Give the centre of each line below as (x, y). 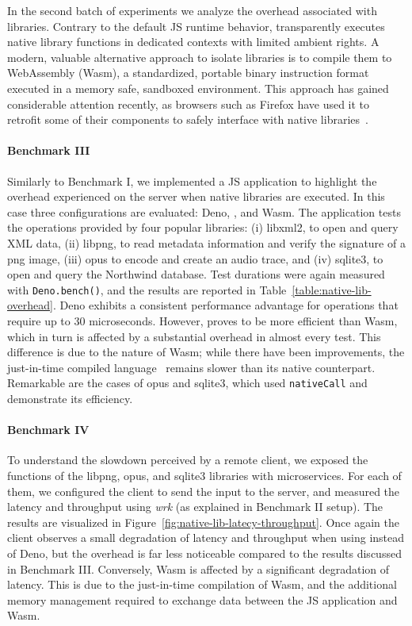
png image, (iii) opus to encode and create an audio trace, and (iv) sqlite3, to (195, 258)
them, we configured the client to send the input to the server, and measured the (204, 491)
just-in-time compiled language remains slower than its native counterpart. (191, 367)
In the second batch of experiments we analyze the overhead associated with (192, 10)
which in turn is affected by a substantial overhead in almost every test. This (194, 336)
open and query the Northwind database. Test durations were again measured (196, 274)
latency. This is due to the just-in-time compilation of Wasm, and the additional (202, 584)
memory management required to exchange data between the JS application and (202, 599)
